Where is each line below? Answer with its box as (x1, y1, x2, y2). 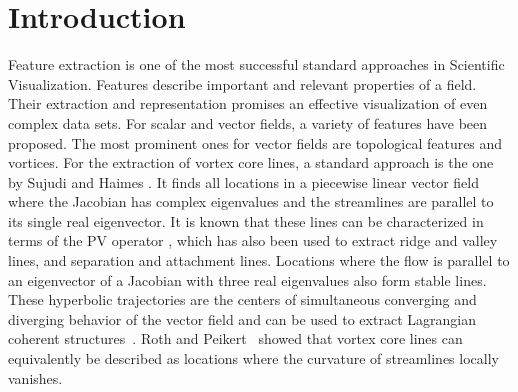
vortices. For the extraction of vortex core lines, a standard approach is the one (8, 152, 494, 173)
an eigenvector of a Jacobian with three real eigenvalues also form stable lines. (8, 269, 487, 290)
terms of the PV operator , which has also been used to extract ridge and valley (8, 230, 498, 251)
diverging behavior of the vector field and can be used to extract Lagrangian (8, 308, 476, 329)
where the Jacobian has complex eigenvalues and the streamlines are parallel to (8, 191, 494, 212)
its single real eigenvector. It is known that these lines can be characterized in (8, 210, 484, 231)
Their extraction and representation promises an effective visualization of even (8, 93, 488, 114)
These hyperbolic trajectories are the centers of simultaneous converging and (8, 289, 477, 310)
